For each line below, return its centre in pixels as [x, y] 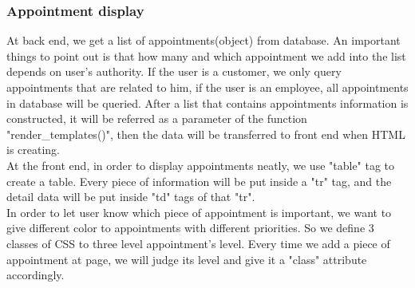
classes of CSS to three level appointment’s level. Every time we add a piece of [198, 243]
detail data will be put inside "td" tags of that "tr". [131, 197]
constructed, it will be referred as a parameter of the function [157, 118]
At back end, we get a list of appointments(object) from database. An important [204, 40]
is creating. [34, 150]
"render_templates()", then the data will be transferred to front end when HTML [206, 134]
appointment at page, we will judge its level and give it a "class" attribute [187, 259]
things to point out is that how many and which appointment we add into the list [206, 55]
